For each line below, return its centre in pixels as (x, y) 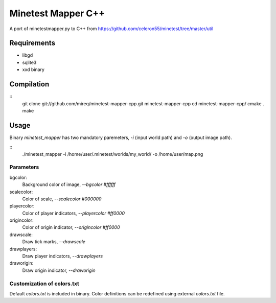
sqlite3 (29, 62)
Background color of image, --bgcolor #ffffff (69, 184)
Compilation (29, 84)
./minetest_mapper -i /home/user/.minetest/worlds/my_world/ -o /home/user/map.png (113, 154)
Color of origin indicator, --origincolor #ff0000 (71, 227)
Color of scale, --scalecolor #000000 (62, 199)
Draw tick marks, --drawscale (54, 242)
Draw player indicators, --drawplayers (63, 256)
